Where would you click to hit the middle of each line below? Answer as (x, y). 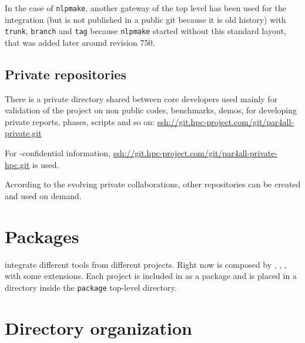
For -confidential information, (58, 153)
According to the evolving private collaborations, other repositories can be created (153, 184)
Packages (42, 236)
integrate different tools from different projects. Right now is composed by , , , (146, 264)
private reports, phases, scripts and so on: (80, 121)
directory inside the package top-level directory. (91, 287)
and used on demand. (43, 195)
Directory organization (98, 327)
